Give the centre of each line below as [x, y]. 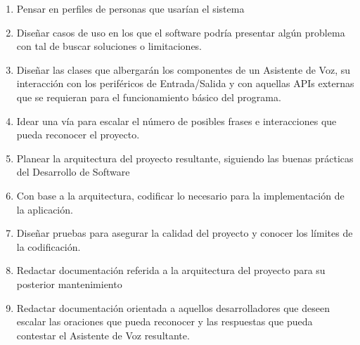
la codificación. [49, 246]
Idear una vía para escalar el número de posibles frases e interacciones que [176, 121]
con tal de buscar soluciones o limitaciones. [109, 46]
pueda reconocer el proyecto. [78, 135]
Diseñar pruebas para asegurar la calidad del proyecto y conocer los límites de [185, 233]
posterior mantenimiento [69, 284]
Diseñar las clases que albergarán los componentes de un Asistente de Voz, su [184, 69]
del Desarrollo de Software [73, 172]
